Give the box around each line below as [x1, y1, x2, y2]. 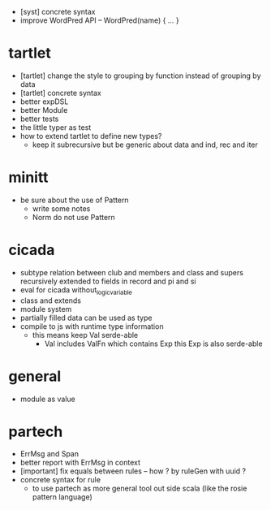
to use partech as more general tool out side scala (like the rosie [32, 483, 247, 494]
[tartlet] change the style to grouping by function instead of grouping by [19, 71, 261, 80]
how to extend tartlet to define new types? [19, 131, 162, 140]
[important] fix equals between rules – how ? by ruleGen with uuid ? [19, 466, 246, 476]
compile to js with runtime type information [19, 321, 164, 331]
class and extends [19, 296, 82, 305]
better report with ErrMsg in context [19, 458, 140, 468]
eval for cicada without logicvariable [19, 284, 132, 296]
